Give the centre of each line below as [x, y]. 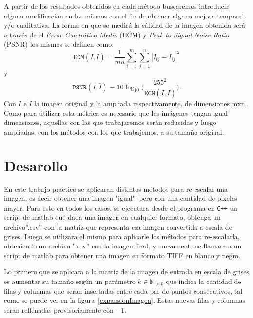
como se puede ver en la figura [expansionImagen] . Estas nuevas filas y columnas [125, 300]
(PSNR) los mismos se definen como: [59, 44]
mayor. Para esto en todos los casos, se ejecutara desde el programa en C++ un [121, 207]
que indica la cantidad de [204, 281]
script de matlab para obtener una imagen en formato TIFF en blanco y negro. [122, 255]
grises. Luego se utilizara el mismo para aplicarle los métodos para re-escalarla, [122, 236]
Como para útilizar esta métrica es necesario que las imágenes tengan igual [116, 113]
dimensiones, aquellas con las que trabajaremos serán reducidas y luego [110, 122]
